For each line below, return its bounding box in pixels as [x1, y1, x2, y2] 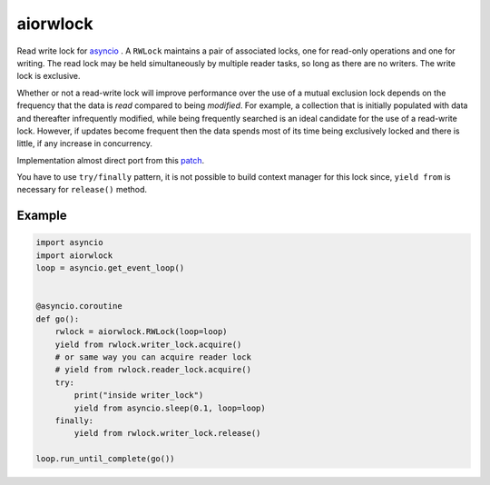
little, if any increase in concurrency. [16, 138, 153, 149]
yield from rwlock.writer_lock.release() [73, 428, 261, 439]
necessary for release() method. [16, 184, 147, 195]
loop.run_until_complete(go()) [35, 454, 176, 464]
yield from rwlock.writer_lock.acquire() [54, 339, 242, 350]
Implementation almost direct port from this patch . [16, 154, 205, 165]
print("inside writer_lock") [73, 391, 204, 401]
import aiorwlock [35, 250, 113, 261]
